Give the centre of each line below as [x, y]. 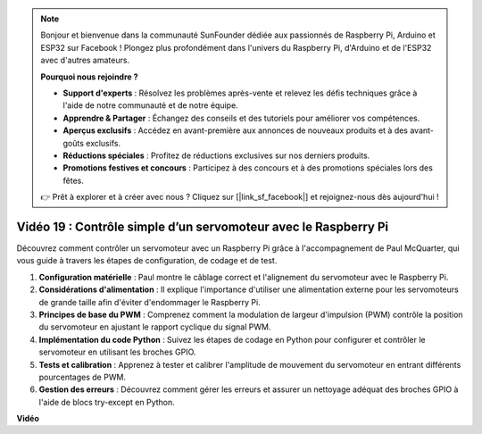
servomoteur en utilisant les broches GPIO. [117, 352]
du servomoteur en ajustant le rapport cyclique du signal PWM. [155, 327]
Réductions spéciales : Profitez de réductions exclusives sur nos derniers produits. [216, 155]
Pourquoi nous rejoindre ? [89, 77]
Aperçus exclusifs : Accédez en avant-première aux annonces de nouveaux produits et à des [236, 130]
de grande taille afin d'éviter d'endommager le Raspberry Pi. [150, 302]
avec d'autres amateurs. [85, 60]
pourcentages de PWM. [83, 377]
